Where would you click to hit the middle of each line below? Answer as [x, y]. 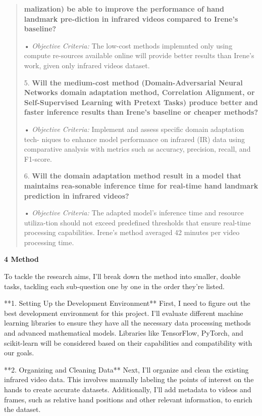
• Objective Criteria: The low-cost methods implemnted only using [128, 45]
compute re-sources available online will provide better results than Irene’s [139, 55]
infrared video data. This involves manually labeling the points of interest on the [129, 379]
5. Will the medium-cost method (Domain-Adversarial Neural [133, 82]
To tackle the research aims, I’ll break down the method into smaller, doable [122, 276]
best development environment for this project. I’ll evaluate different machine [124, 313]
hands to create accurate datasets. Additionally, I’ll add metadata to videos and [128, 389]
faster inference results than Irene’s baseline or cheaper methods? [141, 112]
